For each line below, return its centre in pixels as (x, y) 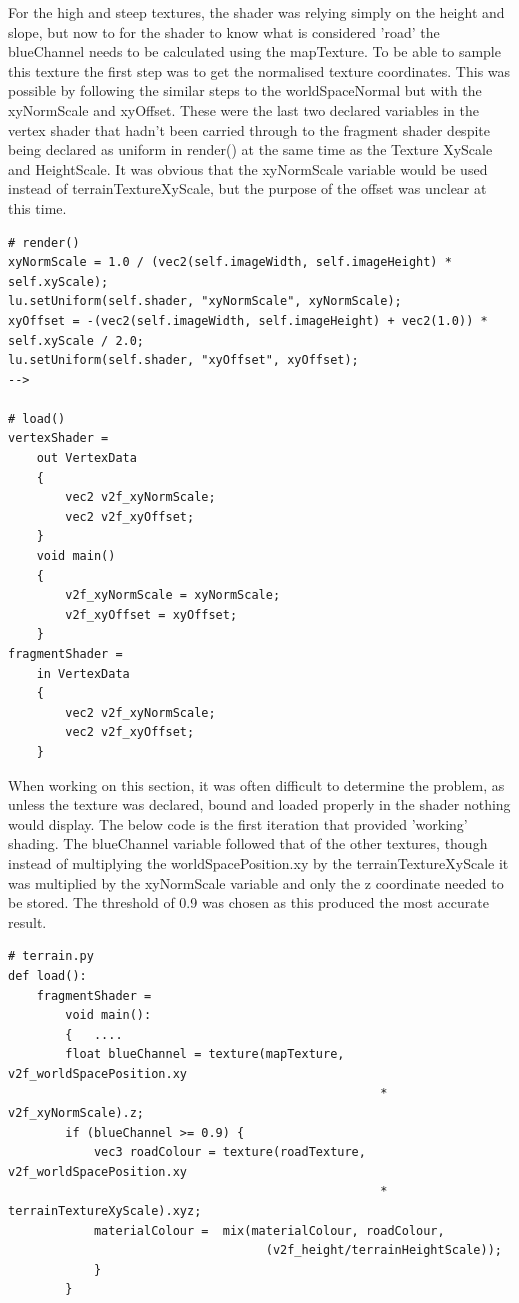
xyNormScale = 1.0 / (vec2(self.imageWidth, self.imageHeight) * (230, 262)
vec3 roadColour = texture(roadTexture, (229, 1152)
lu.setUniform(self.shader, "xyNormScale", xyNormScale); (205, 301)
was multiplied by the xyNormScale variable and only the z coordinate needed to (256, 882)
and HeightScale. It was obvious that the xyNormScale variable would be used (248, 168)
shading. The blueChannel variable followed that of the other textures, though (248, 843)
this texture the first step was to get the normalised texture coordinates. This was (259, 70)
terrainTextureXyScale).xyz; (105, 1211)
